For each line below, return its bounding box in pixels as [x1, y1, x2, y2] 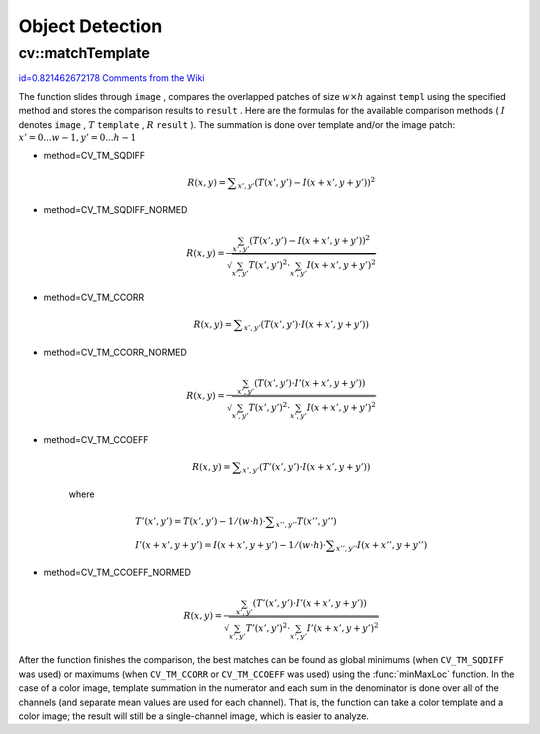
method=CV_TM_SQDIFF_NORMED [43, 204, 188, 216]
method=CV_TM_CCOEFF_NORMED [43, 566, 192, 579]
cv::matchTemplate [18, 44, 150, 62]
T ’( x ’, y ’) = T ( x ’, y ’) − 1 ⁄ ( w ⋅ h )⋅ [135, 516, 266, 527]
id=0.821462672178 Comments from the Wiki [18, 72, 205, 84]
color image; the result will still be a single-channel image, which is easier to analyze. [18, 710, 370, 722]
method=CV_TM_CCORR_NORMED [43, 346, 187, 358]
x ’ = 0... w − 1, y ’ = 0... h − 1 [18, 131, 137, 143]
